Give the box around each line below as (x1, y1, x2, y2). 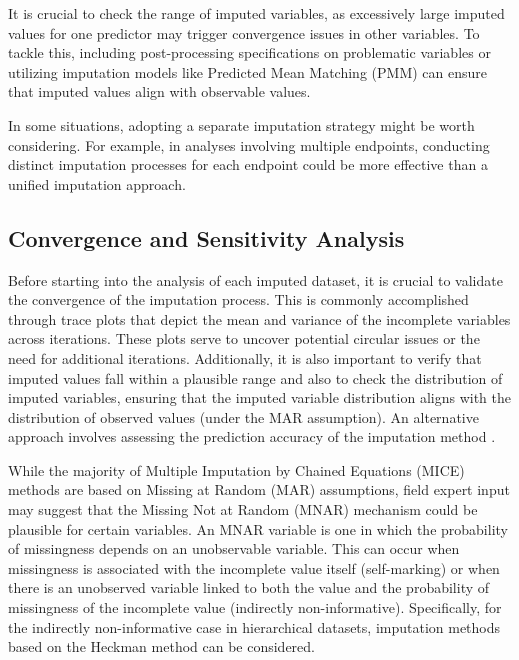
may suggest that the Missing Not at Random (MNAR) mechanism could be (8, 499, 478, 520)
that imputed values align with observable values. (8, 81, 311, 102)
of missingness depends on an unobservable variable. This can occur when (8, 538, 460, 559)
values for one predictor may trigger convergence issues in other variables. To (8, 22, 480, 43)
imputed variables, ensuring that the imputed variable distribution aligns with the (8, 387, 511, 408)
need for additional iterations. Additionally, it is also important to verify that (8, 347, 482, 368)
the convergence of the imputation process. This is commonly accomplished (8, 289, 469, 310)
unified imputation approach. (8, 173, 186, 194)
